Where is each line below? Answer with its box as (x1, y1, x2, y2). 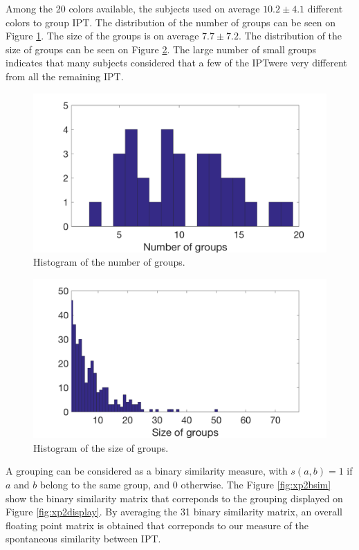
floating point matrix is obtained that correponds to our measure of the (6, 517, 309, 532)
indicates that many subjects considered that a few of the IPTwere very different (6, 55, 347, 70)
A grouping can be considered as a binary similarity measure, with (6, 464, 288, 478)
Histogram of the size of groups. (33, 440, 169, 455)
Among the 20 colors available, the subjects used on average (6, 1, 260, 15)
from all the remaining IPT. (6, 68, 124, 83)
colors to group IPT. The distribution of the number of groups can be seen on (6, 15, 336, 29)
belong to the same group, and (39, 477, 170, 491)
